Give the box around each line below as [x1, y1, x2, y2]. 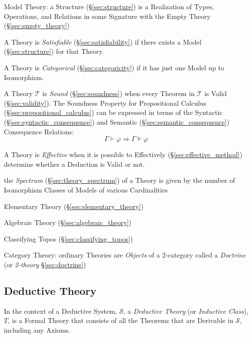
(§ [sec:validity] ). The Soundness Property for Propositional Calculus [4, 97, 206, 108]
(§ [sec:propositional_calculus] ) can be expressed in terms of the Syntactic [4, 107, 223, 117]
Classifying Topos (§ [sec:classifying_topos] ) [4, 233, 133, 243]
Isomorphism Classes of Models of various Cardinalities [4, 184, 168, 194]
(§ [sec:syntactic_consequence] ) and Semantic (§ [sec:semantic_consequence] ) [4, 116, 230, 127]
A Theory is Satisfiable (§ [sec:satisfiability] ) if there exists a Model [4, 36, 202, 47]
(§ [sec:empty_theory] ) [4, 20, 70, 31]
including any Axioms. [4, 324, 70, 335]
